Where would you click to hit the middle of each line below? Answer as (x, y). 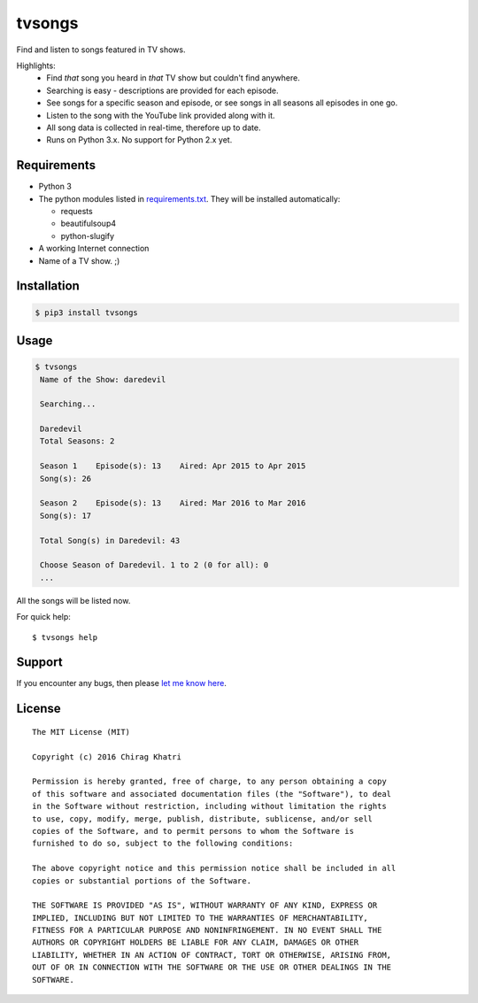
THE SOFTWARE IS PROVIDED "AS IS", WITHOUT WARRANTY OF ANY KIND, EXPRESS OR (205, 906)
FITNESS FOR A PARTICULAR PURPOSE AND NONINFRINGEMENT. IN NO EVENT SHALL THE (207, 930)
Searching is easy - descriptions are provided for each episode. (162, 90)
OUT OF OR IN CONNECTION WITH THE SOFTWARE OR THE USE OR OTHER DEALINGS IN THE (212, 968)
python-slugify (88, 235)
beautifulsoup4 (89, 224)
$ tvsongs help (65, 637)
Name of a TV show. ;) (79, 260)
